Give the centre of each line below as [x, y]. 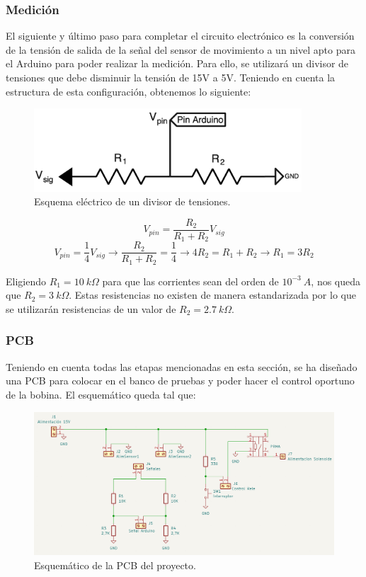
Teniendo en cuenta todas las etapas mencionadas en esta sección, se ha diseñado [182, 366]
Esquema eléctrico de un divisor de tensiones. [132, 201]
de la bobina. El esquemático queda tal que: [101, 394]
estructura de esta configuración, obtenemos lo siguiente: [128, 91]
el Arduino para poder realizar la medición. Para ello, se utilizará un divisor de [177, 63]
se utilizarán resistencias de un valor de [91, 308]
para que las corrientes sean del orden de [190, 281]
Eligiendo [26, 281]
